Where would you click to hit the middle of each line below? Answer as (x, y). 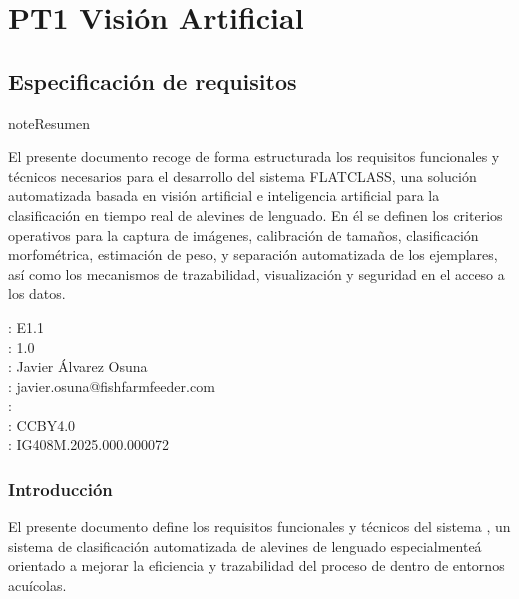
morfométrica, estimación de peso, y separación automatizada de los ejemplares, (253, 254)
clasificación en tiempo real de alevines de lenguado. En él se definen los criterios (255, 214)
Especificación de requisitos (152, 80)
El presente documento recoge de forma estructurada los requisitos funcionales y (254, 156)
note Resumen (49, 122)
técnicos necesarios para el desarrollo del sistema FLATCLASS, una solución (242, 175)
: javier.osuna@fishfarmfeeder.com (111, 385)
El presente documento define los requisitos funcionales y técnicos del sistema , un (259, 526)
